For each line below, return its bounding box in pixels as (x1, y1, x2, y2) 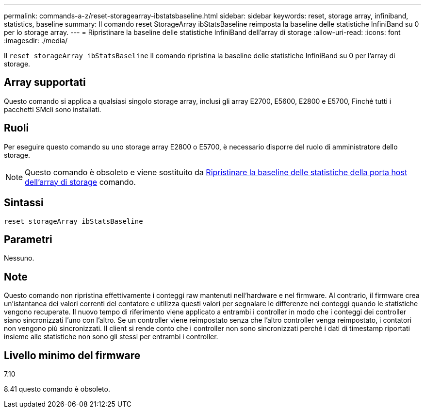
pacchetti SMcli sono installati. (4, 105, 101, 114)
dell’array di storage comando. (25, 177, 136, 187)
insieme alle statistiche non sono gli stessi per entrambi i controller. (4, 332, 218, 341)
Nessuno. (4, 254, 34, 263)
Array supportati (4, 76, 86, 89)
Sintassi (4, 197, 44, 209)
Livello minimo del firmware (4, 349, 141, 362)
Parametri (4, 233, 52, 246)
